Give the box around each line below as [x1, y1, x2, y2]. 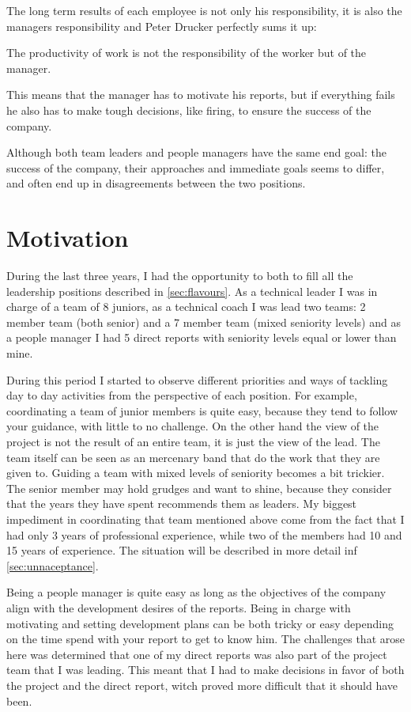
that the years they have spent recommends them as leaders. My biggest [6, 495, 357, 512]
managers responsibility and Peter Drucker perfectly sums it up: [6, 17, 317, 34]
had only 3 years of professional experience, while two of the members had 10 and [6, 526, 402, 543]
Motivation [6, 222, 129, 254]
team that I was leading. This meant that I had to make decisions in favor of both [6, 661, 405, 678]
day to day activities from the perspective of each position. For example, [6, 387, 357, 403]
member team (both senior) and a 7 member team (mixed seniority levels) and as [6, 313, 401, 330]
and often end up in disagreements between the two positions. [6, 175, 306, 191]
